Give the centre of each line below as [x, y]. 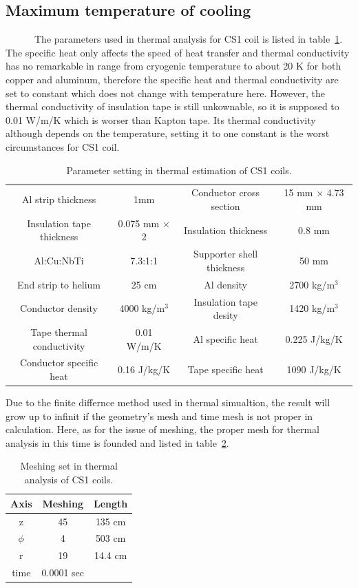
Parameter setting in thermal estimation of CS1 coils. [179, 170]
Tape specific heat [225, 369]
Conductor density [59, 308]
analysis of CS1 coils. [69, 480]
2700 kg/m [312, 284]
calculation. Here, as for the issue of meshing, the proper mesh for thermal [162, 429]
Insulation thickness [226, 230]
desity [225, 315]
